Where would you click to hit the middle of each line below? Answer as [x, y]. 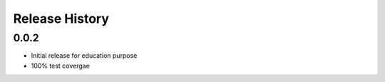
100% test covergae [61, 66]
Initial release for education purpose [84, 56]
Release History [61, 19]
